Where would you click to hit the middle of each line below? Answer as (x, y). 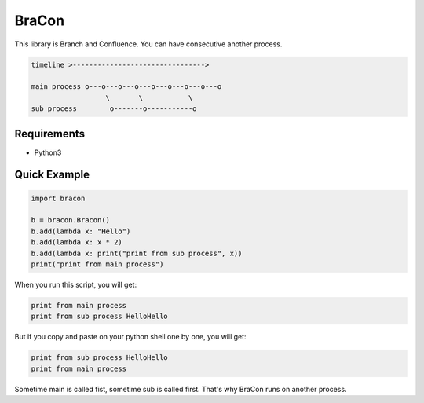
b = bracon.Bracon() (70, 220)
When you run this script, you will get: (76, 284)
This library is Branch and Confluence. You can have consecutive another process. (148, 44)
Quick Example (52, 175)
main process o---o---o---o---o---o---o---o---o (126, 87)
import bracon (58, 198)
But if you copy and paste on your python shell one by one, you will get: (130, 337)
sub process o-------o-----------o (114, 109)
